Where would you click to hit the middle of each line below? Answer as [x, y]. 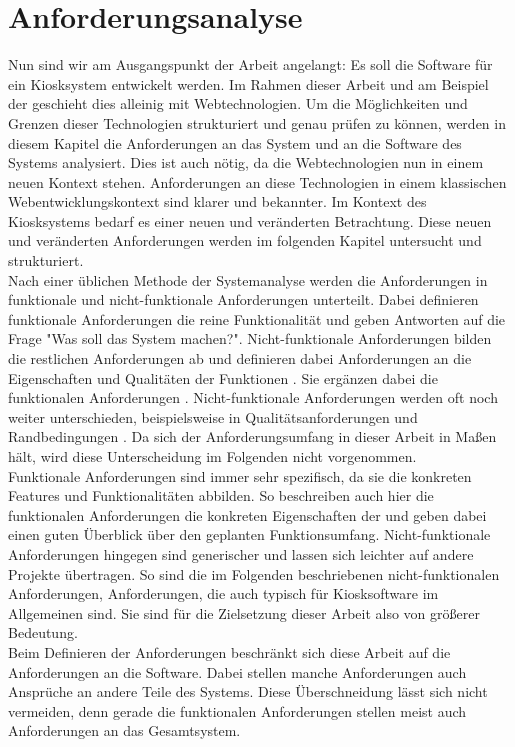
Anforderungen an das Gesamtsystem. [124, 730]
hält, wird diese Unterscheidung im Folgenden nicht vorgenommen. [212, 456]
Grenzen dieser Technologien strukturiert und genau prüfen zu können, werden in [257, 122]
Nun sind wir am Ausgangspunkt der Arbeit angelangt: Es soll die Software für [250, 64]
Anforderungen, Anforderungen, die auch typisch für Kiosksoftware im [223, 593]
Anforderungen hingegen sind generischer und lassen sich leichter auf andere [241, 553]
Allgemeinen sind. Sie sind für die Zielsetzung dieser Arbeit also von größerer [244, 612]
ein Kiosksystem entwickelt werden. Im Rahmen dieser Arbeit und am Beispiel [248, 83]
